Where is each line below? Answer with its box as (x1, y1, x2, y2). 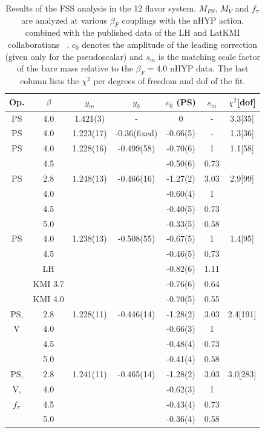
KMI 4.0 (33, 292, 64, 305)
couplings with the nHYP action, (122, 13, 244, 26)
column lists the (20, 74, 79, 87)
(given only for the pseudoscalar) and (5, 50, 143, 62)
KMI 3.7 (33, 277, 64, 289)
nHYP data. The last (169, 62, 249, 74)
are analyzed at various (21, 13, 108, 26)
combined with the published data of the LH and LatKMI (25, 26, 240, 39)
